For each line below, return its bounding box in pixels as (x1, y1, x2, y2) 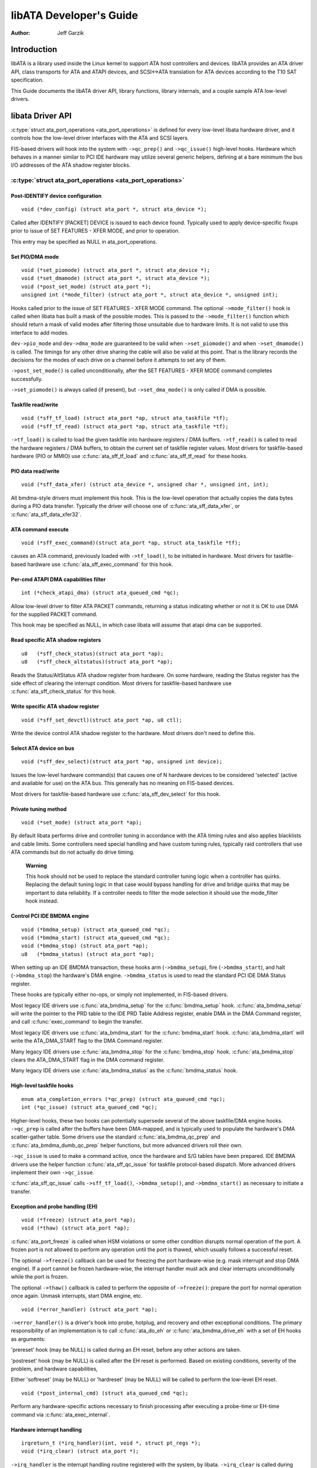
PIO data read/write (11, 467, 60, 475)
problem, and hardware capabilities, (11, 1365, 98, 1372)
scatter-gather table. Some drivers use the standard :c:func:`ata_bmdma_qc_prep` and (11, 1133, 220, 1140)
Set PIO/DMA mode (11, 253, 59, 260)
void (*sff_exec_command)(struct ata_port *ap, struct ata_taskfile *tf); (21, 539, 241, 546)
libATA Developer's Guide (11, 9, 138, 22)
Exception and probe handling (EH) (11, 1203, 98, 1210)
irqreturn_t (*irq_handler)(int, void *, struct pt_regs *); (21, 1439, 201, 1446)
